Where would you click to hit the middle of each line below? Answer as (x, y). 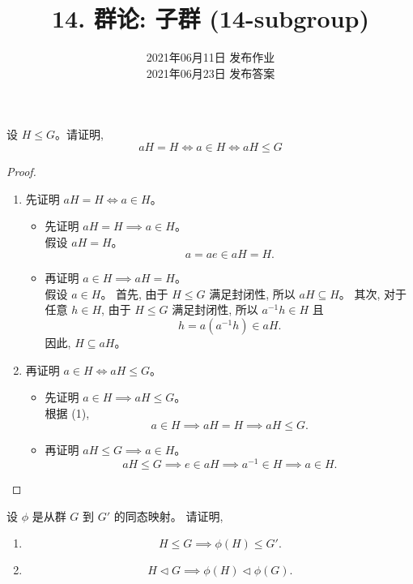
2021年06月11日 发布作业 (211, 57)
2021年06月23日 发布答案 (211, 73)
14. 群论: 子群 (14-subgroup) (211, 18)
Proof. (21, 171)
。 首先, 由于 (134, 293)
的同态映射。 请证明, (168, 515)
